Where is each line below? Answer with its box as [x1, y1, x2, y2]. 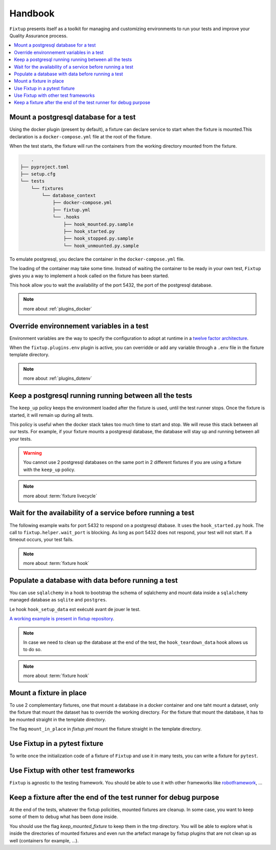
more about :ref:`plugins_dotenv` [23, 375, 92, 381]
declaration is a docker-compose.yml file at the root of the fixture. [9, 133, 152, 139]
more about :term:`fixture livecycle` [23, 493, 97, 499]
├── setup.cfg [20, 171, 56, 177]
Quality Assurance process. [9, 32, 68, 38]
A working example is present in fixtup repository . [9, 616, 114, 622]
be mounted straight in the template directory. [9, 716, 106, 722]
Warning [23, 450, 42, 456]
